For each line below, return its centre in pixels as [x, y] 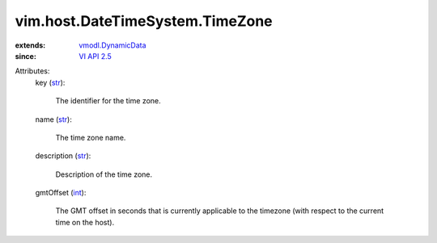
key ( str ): [50, 82]
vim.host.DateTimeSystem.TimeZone [144, 21]
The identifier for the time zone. [108, 101]
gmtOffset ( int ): [61, 193]
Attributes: [32, 71]
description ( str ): [63, 156]
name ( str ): [53, 119]
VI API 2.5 [95, 56]
